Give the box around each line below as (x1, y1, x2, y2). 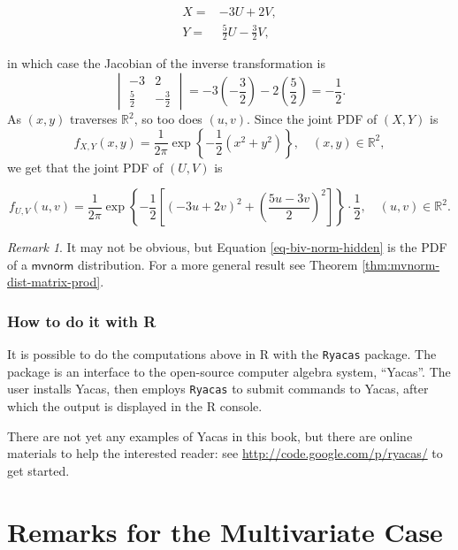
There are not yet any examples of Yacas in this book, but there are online (7, 426, 413, 445)
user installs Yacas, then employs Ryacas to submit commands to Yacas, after (7, 379, 429, 398)
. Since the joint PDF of (247, 110, 378, 127)
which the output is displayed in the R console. (7, 397, 263, 416)
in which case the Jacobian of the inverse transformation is (7, 54, 325, 73)
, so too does (134, 110, 202, 127)
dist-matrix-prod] (7, 272, 101, 291)
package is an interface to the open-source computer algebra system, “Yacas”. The (7, 362, 451, 380)
